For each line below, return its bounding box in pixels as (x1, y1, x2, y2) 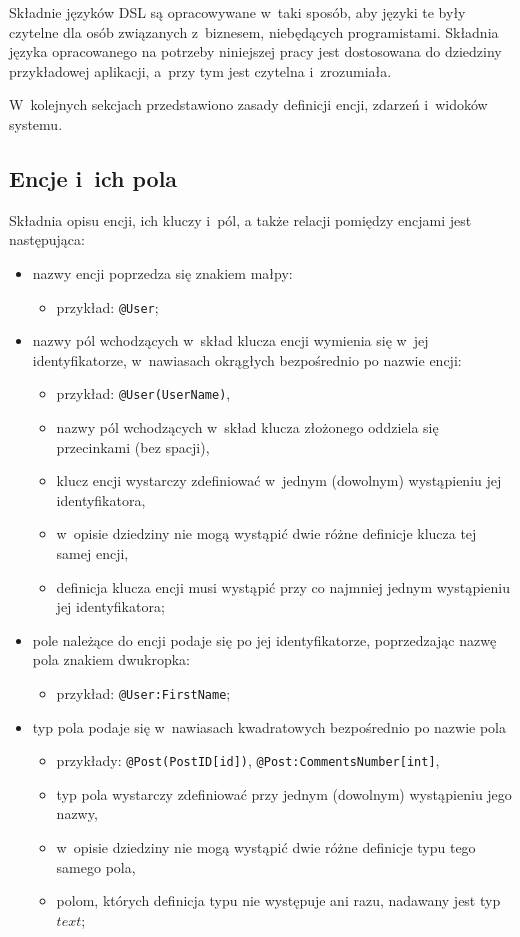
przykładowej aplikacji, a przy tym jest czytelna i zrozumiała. (9, 60, 392, 81)
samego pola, (56, 856, 136, 877)
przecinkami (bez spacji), (56, 436, 210, 457)
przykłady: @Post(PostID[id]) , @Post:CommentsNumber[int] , (56, 750, 440, 771)
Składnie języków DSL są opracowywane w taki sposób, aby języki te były (9, 2, 466, 22)
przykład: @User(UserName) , (56, 383, 231, 404)
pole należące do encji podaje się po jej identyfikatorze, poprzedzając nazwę (32, 629, 497, 650)
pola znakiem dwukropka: (32, 649, 190, 670)
